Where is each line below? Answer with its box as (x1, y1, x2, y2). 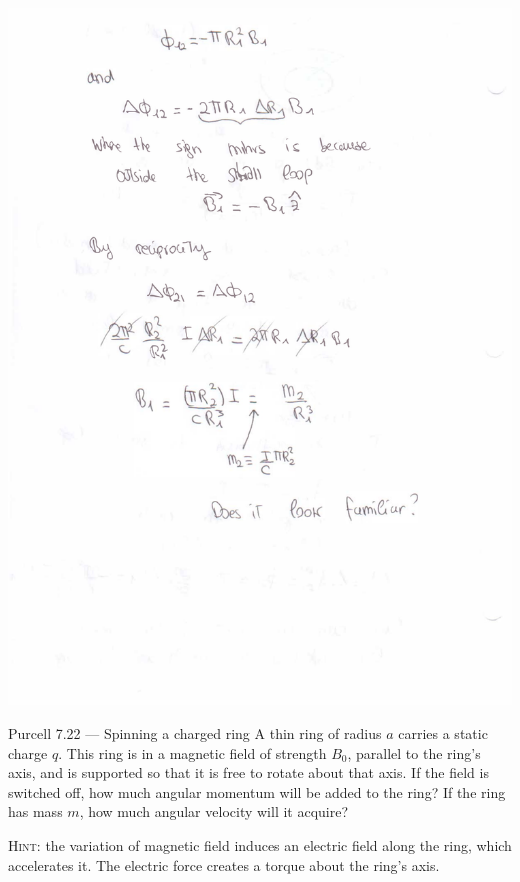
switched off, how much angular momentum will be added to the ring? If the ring (8, 781, 506, 802)
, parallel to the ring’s (347, 742, 481, 763)
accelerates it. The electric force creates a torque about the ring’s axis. (8, 854, 440, 875)
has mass (8, 801, 63, 822)
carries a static (398, 723, 488, 744)
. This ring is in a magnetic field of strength (58, 742, 327, 763)
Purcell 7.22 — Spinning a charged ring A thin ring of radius (8, 723, 382, 744)
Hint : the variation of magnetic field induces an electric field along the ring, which (8, 834, 512, 855)
